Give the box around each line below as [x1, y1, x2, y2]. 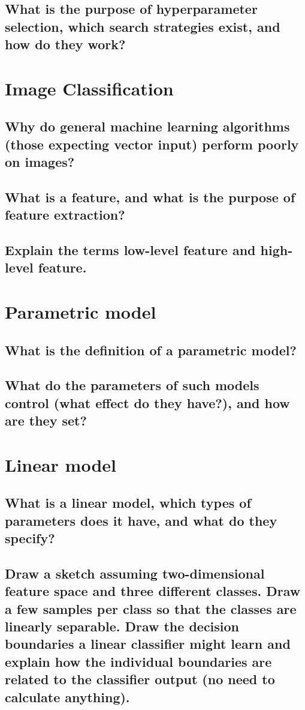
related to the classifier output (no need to [5, 670, 275, 688]
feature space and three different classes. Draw [5, 582, 301, 600]
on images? [5, 152, 75, 171]
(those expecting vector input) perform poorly [5, 134, 299, 153]
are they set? [5, 411, 87, 430]
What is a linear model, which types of [5, 493, 251, 512]
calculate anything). [5, 687, 130, 706]
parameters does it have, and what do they [5, 511, 277, 529]
